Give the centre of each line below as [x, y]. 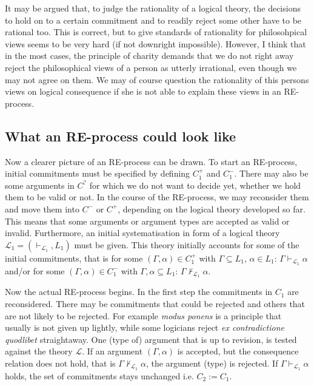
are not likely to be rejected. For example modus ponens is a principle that [143, 315]
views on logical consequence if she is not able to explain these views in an [143, 91]
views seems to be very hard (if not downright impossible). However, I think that [155, 43]
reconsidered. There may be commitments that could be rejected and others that [155, 304]
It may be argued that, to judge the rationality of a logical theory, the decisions [153, 8]
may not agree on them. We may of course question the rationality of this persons [157, 79]
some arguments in [40, 185]
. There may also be [271, 173]
